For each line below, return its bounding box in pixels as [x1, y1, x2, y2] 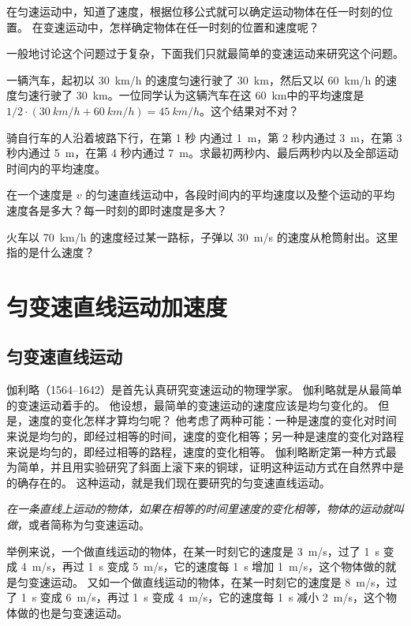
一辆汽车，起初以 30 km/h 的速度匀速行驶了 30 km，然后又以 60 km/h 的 [6, 71, 387, 88]
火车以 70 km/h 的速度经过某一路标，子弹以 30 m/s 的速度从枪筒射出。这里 [6, 228, 398, 245]
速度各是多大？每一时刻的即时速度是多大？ [6, 201, 227, 218]
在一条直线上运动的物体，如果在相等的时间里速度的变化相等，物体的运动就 [6, 500, 393, 517]
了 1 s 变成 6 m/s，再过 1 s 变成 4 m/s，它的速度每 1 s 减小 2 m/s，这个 [6, 589, 387, 605]
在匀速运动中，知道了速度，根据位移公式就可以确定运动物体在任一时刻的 [6, 3, 382, 19]
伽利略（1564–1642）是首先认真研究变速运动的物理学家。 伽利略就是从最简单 [6, 381, 402, 398]
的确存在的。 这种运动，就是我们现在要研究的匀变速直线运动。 [6, 474, 331, 490]
